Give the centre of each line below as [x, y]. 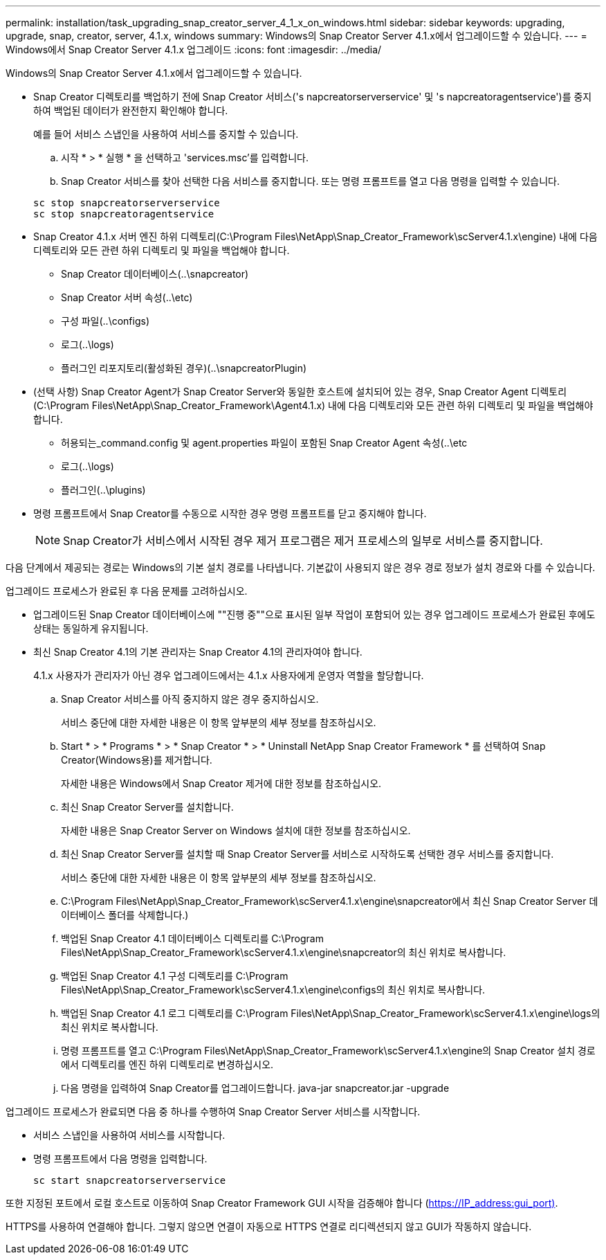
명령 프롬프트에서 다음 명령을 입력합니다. [120, 1159]
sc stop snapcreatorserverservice [127, 203]
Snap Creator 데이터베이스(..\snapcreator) [155, 274]
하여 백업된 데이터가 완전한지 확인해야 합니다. [131, 110]
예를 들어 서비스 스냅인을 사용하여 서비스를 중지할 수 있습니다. [166, 134]
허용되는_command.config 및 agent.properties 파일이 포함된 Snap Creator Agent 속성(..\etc [264, 443]
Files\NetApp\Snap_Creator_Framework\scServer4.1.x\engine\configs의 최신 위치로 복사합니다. [273, 990]
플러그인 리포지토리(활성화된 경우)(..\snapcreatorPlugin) [184, 368]
